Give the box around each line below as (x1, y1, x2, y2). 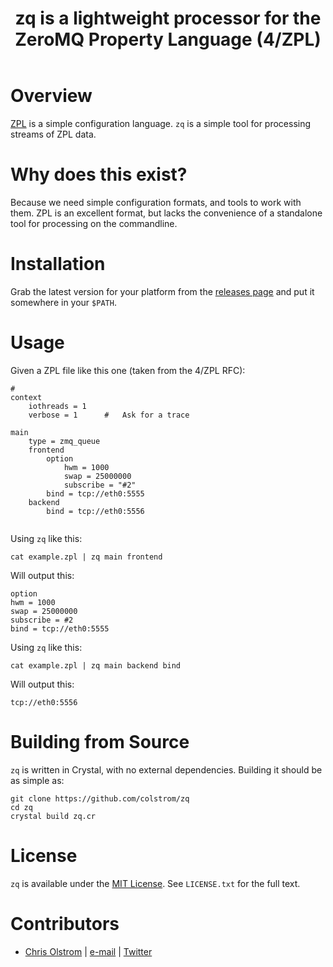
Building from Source (10, 730, 190, 753)
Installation (10, 253, 106, 276)
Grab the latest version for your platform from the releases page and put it (10, 285, 315, 297)
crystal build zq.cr (10, 811, 97, 821)
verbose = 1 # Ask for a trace (28, 410, 190, 420)
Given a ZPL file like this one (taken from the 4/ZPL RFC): (10, 364, 246, 376)
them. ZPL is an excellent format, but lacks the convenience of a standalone (10, 207, 323, 219)
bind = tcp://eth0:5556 (46, 506, 145, 516)
